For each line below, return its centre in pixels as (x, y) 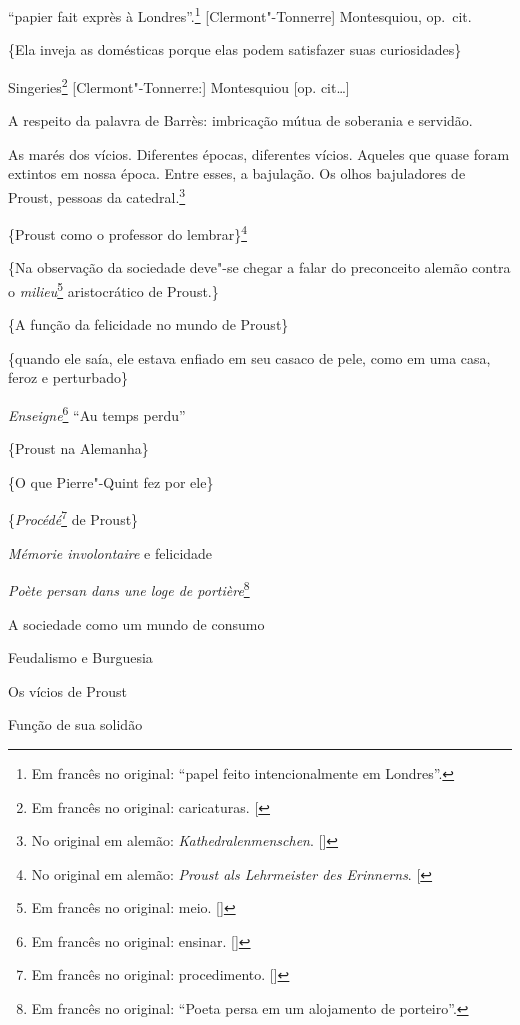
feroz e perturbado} (68, 377)
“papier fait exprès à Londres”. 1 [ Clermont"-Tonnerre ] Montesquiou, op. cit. (240, 14)
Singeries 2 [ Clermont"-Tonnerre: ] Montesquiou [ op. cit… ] (179, 85)
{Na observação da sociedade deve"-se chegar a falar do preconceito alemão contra (259, 267)
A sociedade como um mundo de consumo (136, 623)
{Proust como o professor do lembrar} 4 (128, 232)
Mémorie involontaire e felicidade (110, 552)
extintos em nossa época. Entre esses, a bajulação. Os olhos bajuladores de (237, 173)
